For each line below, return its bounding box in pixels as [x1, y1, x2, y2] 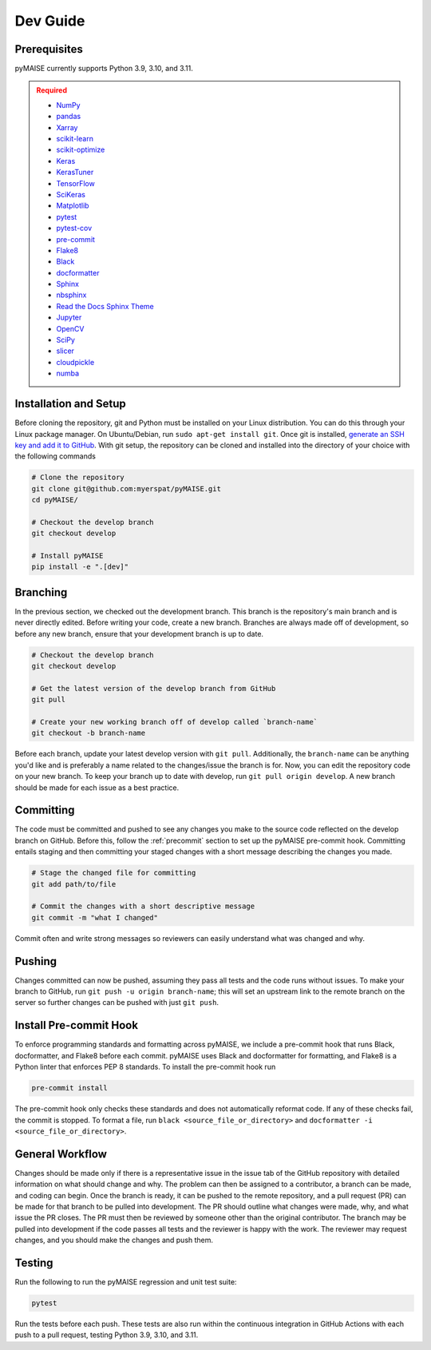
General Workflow [14, 1147, 108, 1161]
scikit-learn [56, 134, 93, 144]
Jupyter [56, 312, 82, 323]
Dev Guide [14, 12, 85, 30]
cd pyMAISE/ [31, 495, 79, 505]
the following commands [14, 451, 96, 461]
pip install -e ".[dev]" [31, 562, 129, 571]
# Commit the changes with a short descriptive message [31, 902, 255, 911]
